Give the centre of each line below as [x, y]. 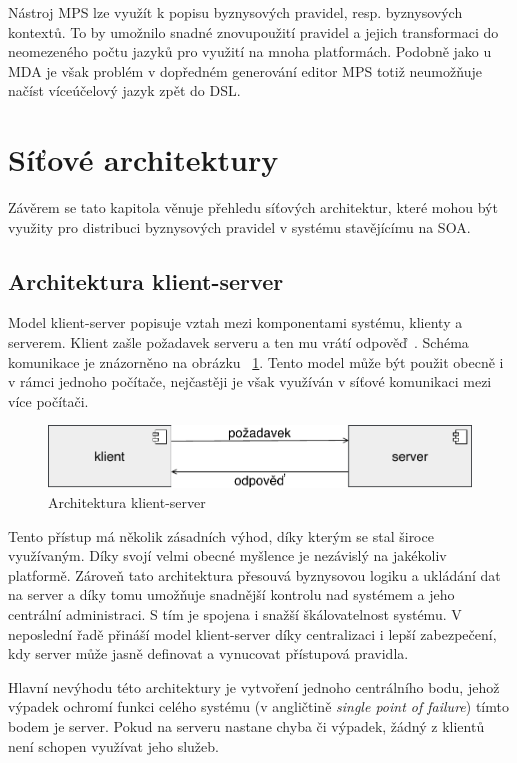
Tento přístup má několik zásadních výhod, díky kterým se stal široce [221, 535]
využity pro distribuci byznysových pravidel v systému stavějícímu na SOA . [239, 226]
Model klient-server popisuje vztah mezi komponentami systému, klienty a [235, 322]
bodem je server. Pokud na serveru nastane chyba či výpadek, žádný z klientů [246, 725]
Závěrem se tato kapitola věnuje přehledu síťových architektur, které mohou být [253, 207]
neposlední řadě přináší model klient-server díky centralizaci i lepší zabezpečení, [252, 633]
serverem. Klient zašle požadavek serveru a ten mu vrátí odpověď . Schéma [238, 342]
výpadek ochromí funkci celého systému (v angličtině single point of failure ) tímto [258, 706]
